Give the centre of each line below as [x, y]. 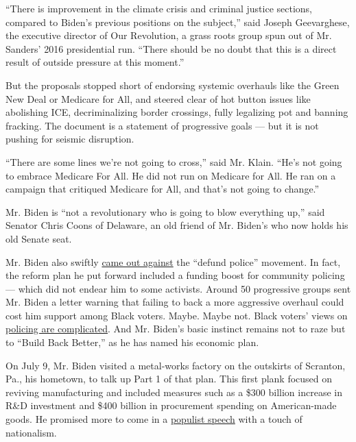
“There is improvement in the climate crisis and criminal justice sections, [159, 8]
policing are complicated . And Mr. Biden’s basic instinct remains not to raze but [176, 329]
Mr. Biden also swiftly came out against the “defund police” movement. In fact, [173, 261]
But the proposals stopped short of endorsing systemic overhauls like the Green [173, 85]
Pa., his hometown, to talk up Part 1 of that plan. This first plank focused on [169, 379]
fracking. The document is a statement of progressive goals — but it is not [162, 125]
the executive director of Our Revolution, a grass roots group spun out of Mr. [169, 35]
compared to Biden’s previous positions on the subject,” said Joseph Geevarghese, [178, 22]
